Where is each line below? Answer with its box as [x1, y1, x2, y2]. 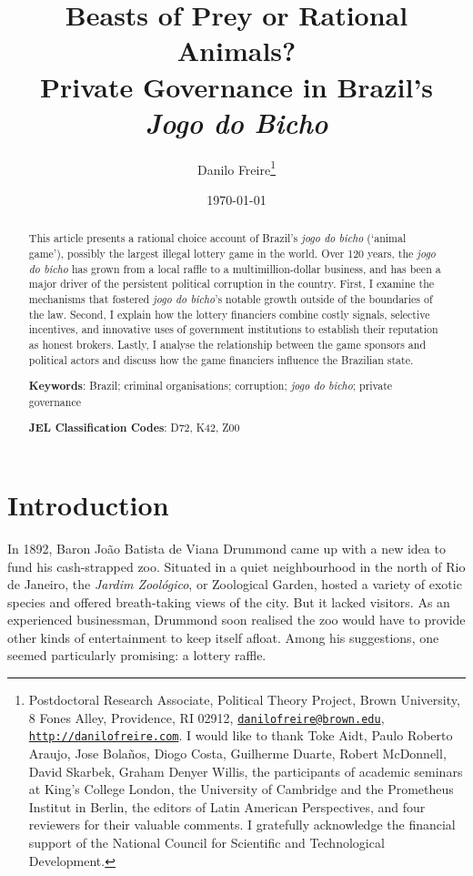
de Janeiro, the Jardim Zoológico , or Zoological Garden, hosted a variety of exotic [7, 575, 462, 594]
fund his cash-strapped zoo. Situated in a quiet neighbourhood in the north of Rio [7, 556, 466, 576]
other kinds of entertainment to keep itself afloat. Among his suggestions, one [7, 627, 439, 647]
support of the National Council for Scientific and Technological [28, 832, 385, 851]
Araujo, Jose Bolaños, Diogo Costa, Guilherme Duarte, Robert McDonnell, [28, 743, 447, 762]
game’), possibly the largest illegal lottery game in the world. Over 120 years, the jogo [28, 245, 436, 260]
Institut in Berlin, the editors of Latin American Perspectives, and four [28, 797, 426, 816]
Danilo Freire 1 [196, 157, 277, 178]
